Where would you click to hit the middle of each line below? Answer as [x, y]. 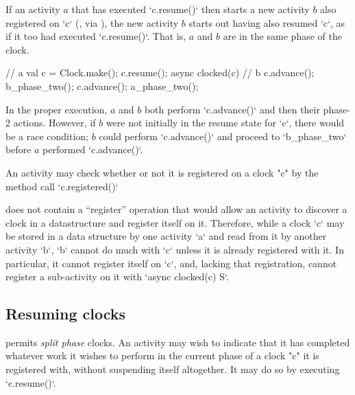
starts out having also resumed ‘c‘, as [267, 22]
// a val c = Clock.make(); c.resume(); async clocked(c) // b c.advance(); [160, 72]
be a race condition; [47, 136]
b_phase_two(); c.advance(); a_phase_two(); [102, 86]
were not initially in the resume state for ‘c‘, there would [225, 123]
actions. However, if [54, 123]
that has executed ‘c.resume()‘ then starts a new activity [191, 9]
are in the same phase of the [282, 36]
